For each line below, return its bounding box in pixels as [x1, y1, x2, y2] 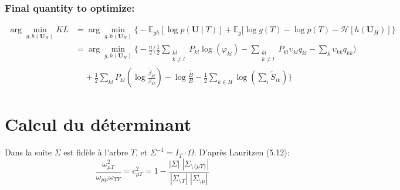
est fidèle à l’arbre [63, 146, 128, 158]
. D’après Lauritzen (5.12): [194, 146, 290, 158]
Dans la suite [5, 146, 52, 158]
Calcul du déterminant [5, 112, 192, 136]
